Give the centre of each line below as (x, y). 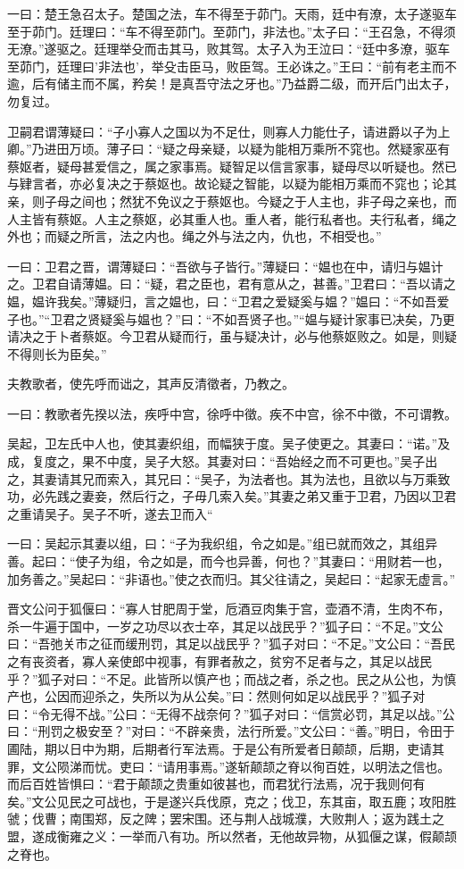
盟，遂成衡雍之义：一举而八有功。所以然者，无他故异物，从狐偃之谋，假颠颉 (232, 836)
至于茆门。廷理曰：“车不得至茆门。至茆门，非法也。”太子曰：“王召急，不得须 (232, 31)
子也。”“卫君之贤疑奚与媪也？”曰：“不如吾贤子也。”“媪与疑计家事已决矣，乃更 (231, 318)
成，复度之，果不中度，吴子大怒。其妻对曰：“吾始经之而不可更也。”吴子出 (223, 461)
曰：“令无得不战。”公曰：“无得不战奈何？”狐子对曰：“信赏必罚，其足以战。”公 (231, 713)
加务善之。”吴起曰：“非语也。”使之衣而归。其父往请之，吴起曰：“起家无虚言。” (232, 578)
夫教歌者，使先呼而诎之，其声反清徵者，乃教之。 (151, 384)
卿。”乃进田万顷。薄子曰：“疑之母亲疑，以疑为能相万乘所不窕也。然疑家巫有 (229, 149)
